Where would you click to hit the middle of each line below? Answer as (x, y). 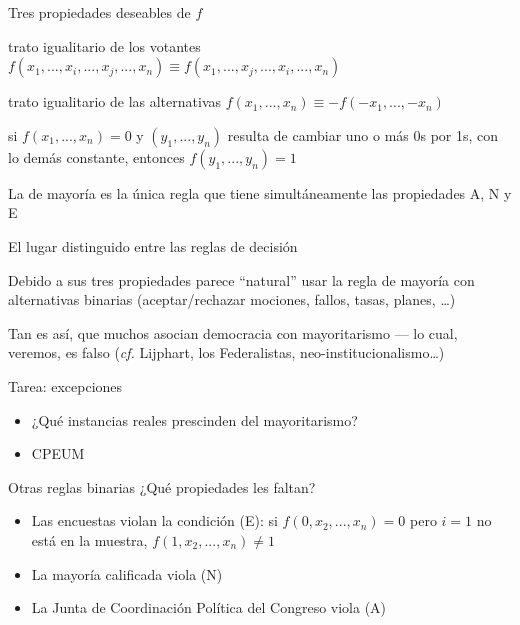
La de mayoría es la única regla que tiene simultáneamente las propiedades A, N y (260, 192)
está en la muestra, (89, 539)
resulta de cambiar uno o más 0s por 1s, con (363, 134)
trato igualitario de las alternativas (115, 101)
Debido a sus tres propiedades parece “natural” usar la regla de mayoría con (241, 279)
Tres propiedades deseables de (99, 12)
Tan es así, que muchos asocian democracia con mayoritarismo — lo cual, (233, 332)
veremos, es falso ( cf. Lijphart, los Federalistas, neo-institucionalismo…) (226, 352)
